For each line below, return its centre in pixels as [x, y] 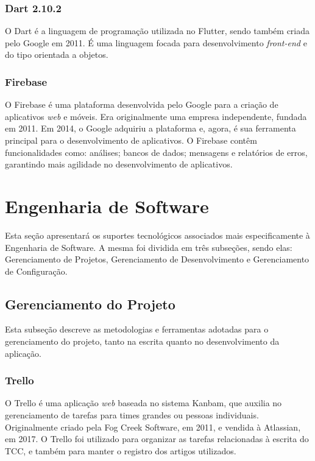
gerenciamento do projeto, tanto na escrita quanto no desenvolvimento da [142, 341]
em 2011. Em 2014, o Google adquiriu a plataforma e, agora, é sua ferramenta [150, 128]
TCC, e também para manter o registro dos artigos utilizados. [121, 450]
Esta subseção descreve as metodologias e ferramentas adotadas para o [137, 329]
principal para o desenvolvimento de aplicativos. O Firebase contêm [131, 140]
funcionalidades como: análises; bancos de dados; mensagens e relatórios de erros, [156, 152]
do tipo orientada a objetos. [57, 55]
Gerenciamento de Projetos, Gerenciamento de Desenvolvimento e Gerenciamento [157, 259]
